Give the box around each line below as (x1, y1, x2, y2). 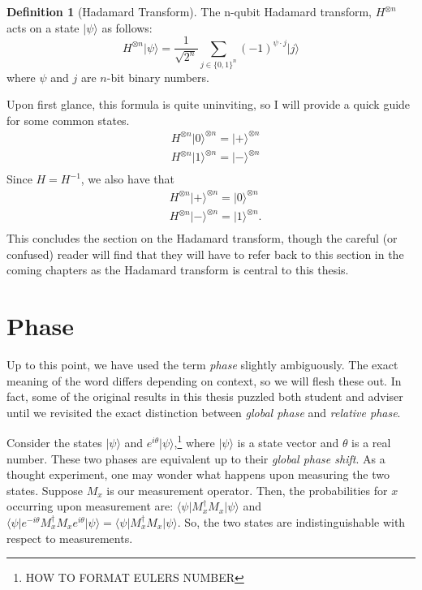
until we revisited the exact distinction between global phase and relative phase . (6, 403, 401, 420)
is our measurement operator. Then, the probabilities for (106, 481, 388, 498)
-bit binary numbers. (106, 68, 209, 85)
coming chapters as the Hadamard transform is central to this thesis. (6, 261, 349, 278)
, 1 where (174, 432, 215, 451)
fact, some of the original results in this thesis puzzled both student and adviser (6, 388, 403, 405)
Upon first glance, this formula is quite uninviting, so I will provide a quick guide (6, 96, 411, 113)
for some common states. (6, 111, 130, 128)
